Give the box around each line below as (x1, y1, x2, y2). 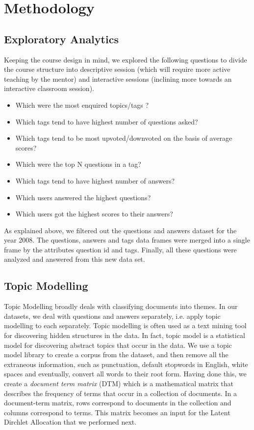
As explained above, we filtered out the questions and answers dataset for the (4, 225, 237, 235)
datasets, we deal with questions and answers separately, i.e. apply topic (4, 310, 221, 321)
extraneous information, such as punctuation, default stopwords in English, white (4, 359, 248, 369)
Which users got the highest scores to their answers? (15, 209, 173, 219)
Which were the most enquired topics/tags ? (15, 99, 149, 110)
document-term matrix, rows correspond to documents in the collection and (4, 398, 231, 408)
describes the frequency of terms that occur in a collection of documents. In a (4, 388, 237, 398)
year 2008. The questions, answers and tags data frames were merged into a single (4, 235, 250, 245)
